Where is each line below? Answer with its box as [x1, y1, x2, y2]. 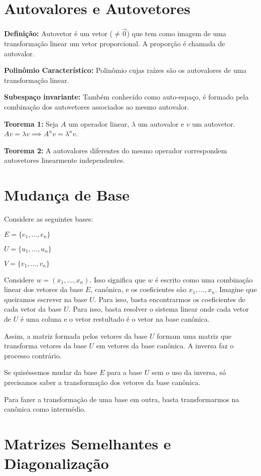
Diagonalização [4, 453, 109, 473]
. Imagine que [215, 284, 257, 295]
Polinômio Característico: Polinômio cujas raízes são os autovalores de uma [4, 65, 247, 75]
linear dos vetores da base [4, 284, 83, 295]
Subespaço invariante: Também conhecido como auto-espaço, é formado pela [4, 91, 249, 102]
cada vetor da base [4, 304, 62, 314]
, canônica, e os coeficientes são [90, 284, 187, 295]
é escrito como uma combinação [155, 274, 253, 284]
